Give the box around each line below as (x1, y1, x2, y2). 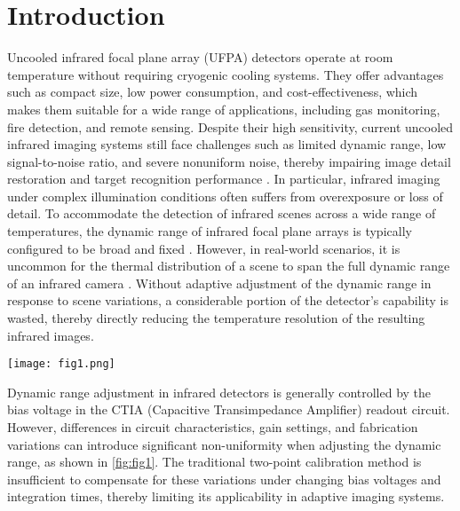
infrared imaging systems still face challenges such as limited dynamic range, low (7, 135, 447, 153)
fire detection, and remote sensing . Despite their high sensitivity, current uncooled (7, 117, 454, 136)
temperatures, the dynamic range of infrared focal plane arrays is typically (7, 222, 412, 240)
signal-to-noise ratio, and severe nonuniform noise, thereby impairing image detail (7, 152, 451, 170)
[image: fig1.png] (7, 358, 115, 371)
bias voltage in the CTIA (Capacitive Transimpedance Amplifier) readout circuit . (7, 400, 450, 419)
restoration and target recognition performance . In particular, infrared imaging (7, 169, 440, 188)
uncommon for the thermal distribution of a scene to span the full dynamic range (7, 256, 450, 275)
